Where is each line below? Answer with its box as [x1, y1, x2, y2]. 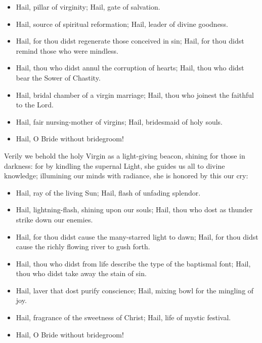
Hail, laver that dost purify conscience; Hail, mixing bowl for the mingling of [16, 285, 254, 295]
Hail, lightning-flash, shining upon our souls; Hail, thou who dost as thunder [16, 204, 253, 215]
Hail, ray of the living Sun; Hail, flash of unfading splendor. [16, 187, 201, 198]
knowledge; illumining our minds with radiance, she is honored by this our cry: [4, 170, 248, 181]
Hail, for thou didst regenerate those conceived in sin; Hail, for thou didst [16, 35, 244, 46]
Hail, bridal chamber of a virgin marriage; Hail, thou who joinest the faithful [16, 89, 254, 100]
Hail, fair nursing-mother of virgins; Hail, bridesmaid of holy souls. [16, 116, 223, 127]
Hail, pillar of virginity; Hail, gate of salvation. [16, 2, 160, 12]
